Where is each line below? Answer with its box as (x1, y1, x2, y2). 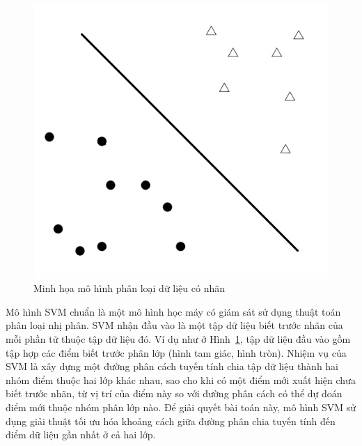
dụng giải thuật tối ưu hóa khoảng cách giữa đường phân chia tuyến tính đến (6, 413, 336, 428)
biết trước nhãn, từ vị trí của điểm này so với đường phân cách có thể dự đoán (6, 386, 343, 401)
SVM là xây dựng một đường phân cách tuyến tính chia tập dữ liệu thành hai (6, 359, 339, 374)
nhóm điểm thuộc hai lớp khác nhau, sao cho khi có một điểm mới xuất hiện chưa (6, 372, 356, 387)
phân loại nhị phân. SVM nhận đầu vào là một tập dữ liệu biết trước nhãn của (6, 318, 343, 332)
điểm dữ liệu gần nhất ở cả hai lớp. (6, 427, 156, 442)
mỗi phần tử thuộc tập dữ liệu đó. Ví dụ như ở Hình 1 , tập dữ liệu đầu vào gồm (6, 331, 351, 346)
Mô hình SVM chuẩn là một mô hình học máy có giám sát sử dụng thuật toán (6, 304, 341, 318)
